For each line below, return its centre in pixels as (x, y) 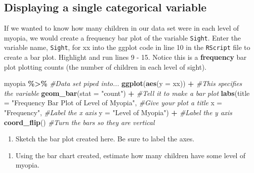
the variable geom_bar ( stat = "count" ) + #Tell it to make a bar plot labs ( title (127, 93)
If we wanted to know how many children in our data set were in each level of (122, 28)
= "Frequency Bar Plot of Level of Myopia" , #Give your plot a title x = (113, 103)
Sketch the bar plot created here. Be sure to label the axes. (105, 139)
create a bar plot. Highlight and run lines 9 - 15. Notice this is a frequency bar (125, 57)
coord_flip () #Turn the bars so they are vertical (79, 122)
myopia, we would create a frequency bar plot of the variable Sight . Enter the (123, 37)
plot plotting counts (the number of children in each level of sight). (105, 66)
